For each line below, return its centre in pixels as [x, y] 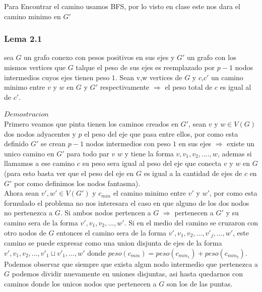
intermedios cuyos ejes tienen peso [57, 77]
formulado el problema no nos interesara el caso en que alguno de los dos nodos [127, 202]
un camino [227, 77]
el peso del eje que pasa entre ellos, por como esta [161, 133]
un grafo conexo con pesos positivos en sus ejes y [99, 57]
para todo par [88, 153]
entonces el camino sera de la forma [112, 232]
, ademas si [235, 153]
